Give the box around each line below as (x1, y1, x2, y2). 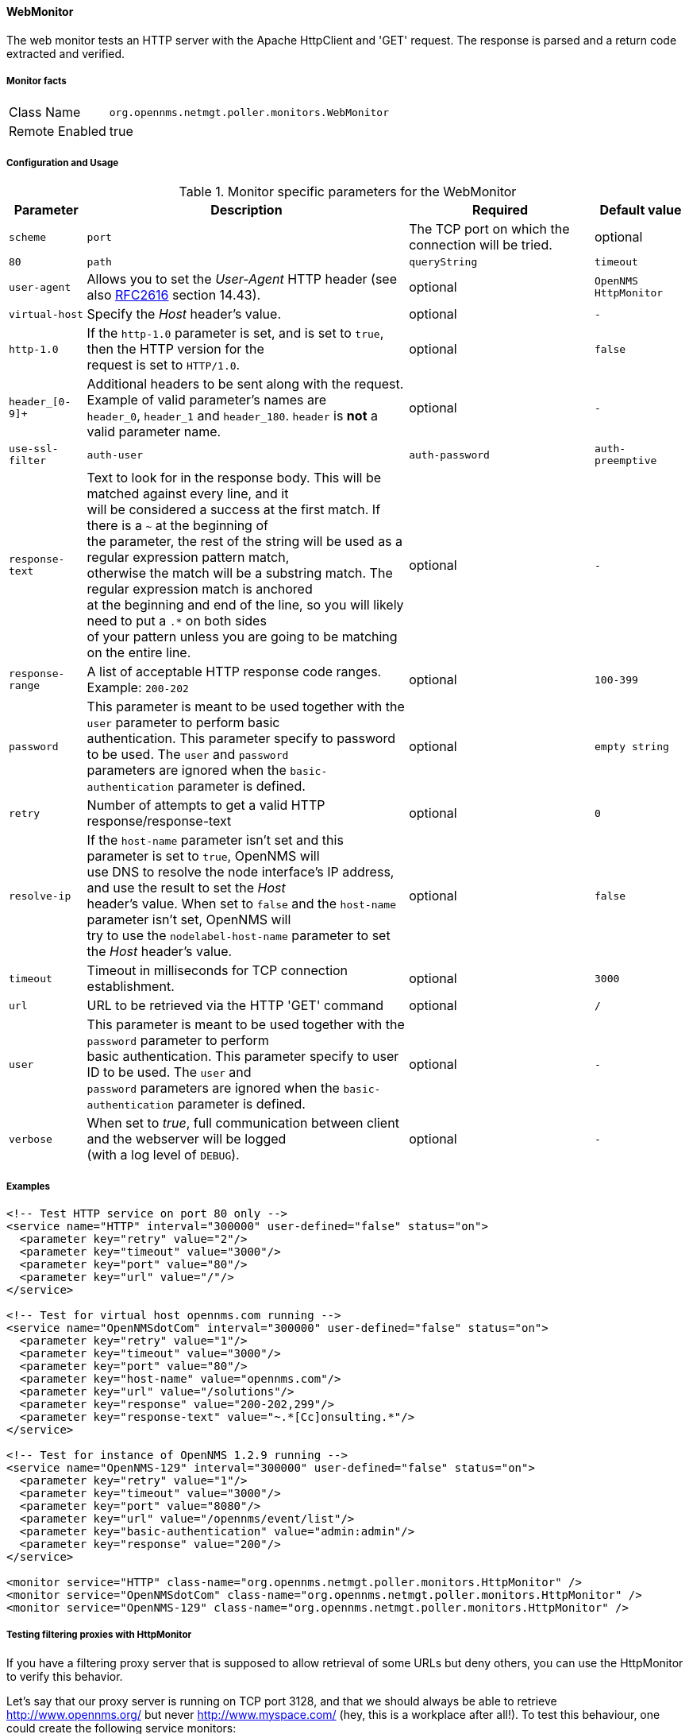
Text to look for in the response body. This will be (87, 470, 382, 486)
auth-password (409, 448, 490, 461)
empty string (595, 740, 669, 753)
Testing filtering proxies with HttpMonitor (6, 1629, 192, 1641)
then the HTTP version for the (87, 341, 264, 358)
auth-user (87, 448, 144, 461)
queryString (409, 256, 478, 269)
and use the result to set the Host (87, 880, 286, 896)
